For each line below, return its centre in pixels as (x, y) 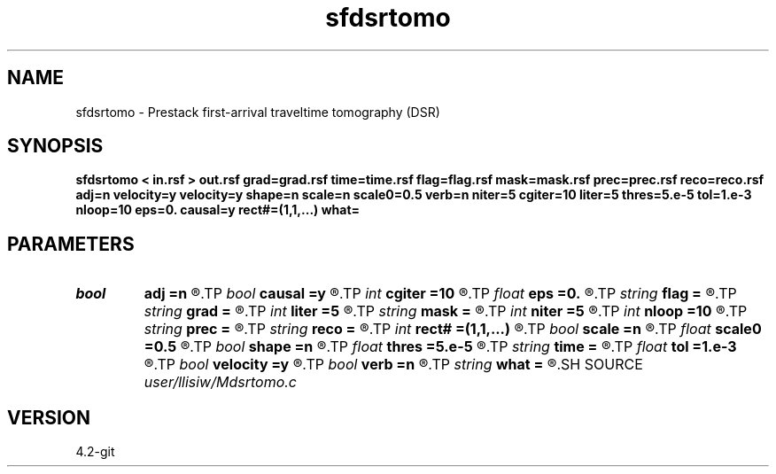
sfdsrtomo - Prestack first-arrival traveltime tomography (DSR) (258, 112)
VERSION (49, 417)
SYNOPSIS (55, 146)
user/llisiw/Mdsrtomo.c (221, 382)
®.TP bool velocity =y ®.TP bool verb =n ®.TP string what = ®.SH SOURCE (393, 365)
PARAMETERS (71, 244)
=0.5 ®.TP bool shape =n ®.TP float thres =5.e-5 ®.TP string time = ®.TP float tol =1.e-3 (440, 347)
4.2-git (95, 452)
